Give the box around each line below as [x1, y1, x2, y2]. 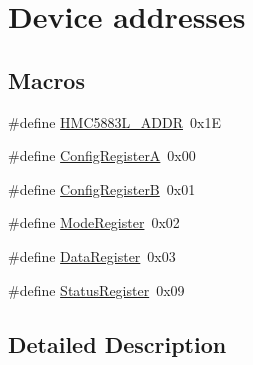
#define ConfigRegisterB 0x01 [8, 178, 196, 199]
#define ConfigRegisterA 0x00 [8, 145, 196, 166]
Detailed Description [8, 328, 227, 359]
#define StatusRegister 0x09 [8, 279, 185, 300]
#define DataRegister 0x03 [8, 245, 176, 266]
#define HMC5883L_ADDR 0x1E [8, 111, 221, 132]
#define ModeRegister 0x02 [8, 212, 180, 233]
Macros [8, 64, 85, 95]
